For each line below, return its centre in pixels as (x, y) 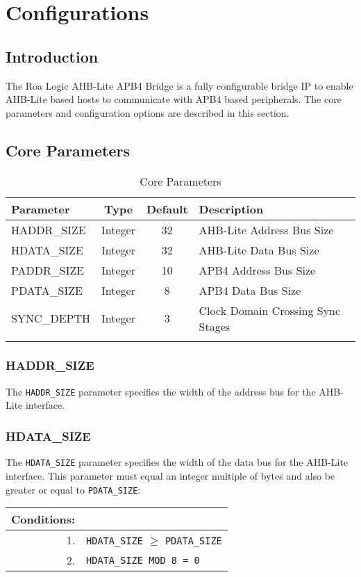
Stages (215, 326)
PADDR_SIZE (48, 270)
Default (167, 209)
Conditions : (43, 519)
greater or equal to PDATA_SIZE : (73, 489)
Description (231, 209)
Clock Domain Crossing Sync (270, 310)
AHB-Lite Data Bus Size (259, 250)
